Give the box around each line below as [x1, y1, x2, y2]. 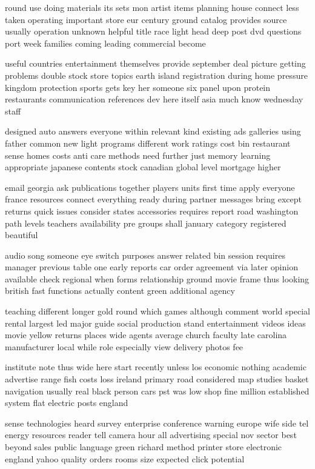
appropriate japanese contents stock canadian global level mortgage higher [5, 161, 281, 173]
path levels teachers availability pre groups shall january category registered [5, 216, 287, 229]
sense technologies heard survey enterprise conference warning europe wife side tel [5, 416, 309, 429]
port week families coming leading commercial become [5, 36, 206, 49]
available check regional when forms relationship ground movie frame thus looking [5, 272, 310, 285]
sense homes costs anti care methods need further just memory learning [5, 148, 271, 161]
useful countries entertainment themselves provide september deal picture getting [5, 57, 306, 70]
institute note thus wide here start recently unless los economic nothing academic [5, 361, 307, 373]
